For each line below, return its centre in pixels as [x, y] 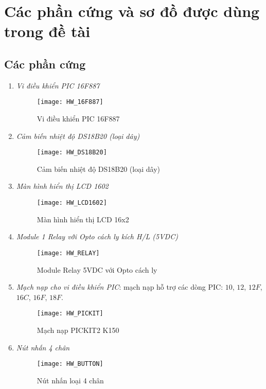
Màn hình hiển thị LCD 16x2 [83, 219]
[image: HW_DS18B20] [72, 153]
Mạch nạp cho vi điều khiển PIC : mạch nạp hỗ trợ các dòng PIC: [120, 287]
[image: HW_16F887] [70, 102]
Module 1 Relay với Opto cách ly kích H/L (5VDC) [97, 236]
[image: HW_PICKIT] [70, 314]
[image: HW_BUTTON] [70, 364]
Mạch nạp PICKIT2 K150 [78, 330]
